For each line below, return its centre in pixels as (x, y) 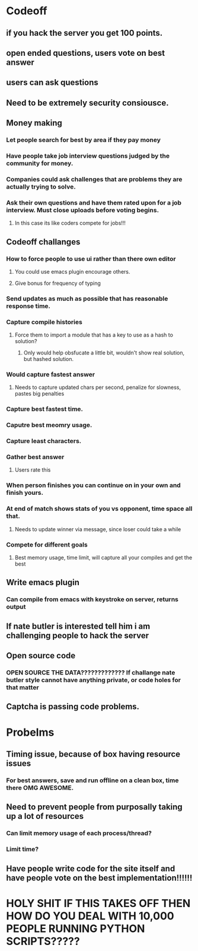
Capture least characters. (44, 441)
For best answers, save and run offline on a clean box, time (92, 780)
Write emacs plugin (43, 583)
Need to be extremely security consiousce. (87, 103)
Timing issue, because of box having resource (93, 754)
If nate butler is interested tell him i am (78, 626)
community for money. (40, 163)
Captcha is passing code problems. (73, 707)
